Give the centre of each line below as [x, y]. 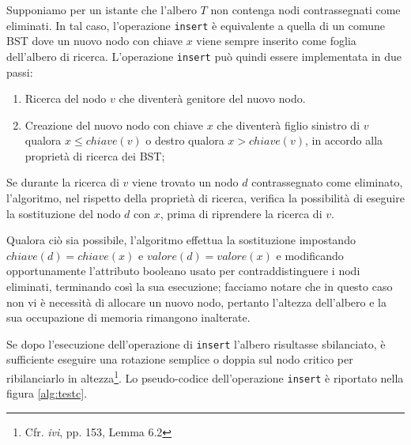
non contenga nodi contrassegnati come [305, 9]
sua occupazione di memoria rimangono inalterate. [128, 317]
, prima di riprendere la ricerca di [241, 213]
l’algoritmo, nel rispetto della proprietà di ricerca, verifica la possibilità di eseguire [205, 198]
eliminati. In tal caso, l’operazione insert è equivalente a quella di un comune [196, 25]
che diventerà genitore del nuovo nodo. [212, 98]
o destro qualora [185, 140]
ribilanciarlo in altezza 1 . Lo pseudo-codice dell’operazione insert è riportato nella [205, 377]
